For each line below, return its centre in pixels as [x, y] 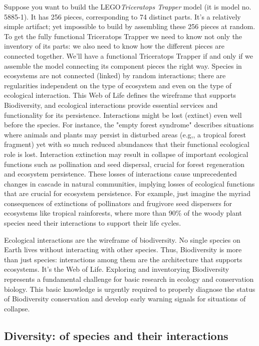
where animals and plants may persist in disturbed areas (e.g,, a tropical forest [125, 134]
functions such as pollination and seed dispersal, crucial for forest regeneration [124, 164]
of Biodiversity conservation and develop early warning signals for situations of [125, 299]
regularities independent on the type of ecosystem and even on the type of [118, 85]
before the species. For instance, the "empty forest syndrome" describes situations [129, 125]
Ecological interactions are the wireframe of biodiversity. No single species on [122, 239]
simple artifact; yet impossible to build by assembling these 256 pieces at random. [130, 26]
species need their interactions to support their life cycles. [93, 223]
